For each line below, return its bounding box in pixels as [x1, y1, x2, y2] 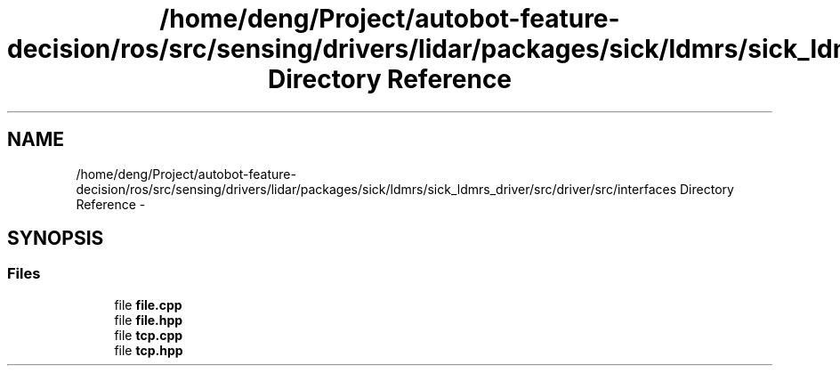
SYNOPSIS [7, 227, 104, 250]
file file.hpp [114, 312, 183, 328]
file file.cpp [114, 296, 182, 312]
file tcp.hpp [114, 342, 183, 358]
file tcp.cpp [114, 327, 183, 343]
